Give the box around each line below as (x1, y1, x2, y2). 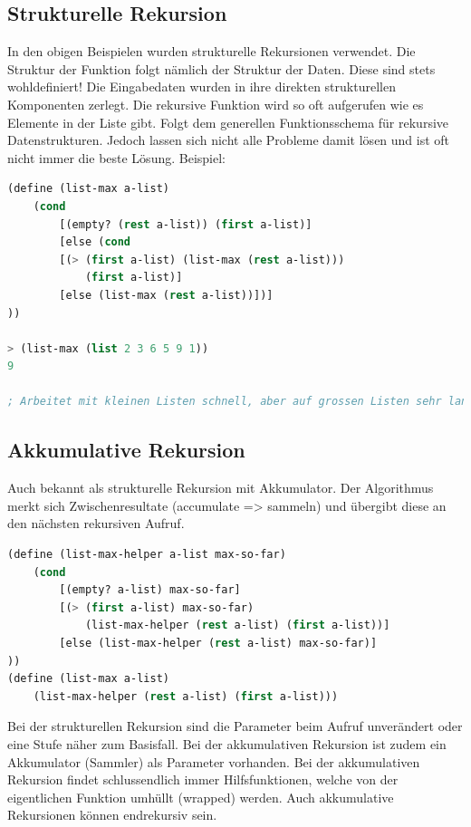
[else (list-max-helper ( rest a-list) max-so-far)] (59, 637, 378, 650)
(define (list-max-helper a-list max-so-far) (7, 548, 286, 562)
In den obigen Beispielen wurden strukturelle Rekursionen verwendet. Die (7, 42, 416, 61)
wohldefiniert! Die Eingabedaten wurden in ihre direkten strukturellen (7, 77, 396, 96)
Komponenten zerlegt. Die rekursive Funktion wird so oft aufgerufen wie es (7, 94, 424, 113)
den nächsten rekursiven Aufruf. (7, 514, 185, 533)
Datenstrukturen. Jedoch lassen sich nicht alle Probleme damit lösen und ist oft (7, 130, 450, 149)
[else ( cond (59, 236, 131, 249)
